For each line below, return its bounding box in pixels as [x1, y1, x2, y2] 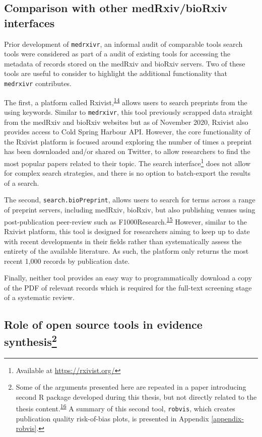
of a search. [4, 177, 39, 188]
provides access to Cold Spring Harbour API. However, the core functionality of [4, 126, 250, 137]
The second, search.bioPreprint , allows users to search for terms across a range [4, 194, 255, 205]
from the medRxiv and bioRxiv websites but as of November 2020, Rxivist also [4, 116, 248, 127]
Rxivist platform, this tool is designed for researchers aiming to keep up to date [4, 226, 250, 236]
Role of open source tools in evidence [4, 317, 203, 332]
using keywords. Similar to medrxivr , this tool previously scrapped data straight [4, 106, 253, 117]
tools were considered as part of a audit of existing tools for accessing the [4, 48, 231, 59]
